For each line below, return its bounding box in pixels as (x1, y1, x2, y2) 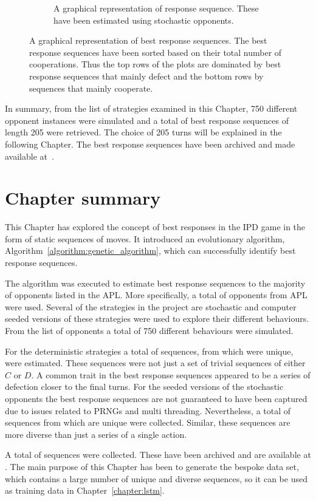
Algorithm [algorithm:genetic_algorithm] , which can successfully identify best (5, 244, 296, 257)
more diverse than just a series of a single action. (5, 428, 187, 440)
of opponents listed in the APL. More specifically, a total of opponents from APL (5, 288, 307, 301)
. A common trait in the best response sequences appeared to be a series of (31, 368, 311, 381)
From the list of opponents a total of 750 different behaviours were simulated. (5, 324, 294, 336)
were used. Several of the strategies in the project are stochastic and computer (5, 300, 297, 313)
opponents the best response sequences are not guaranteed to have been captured (5, 392, 307, 404)
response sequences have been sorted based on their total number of (29, 46, 282, 58)
